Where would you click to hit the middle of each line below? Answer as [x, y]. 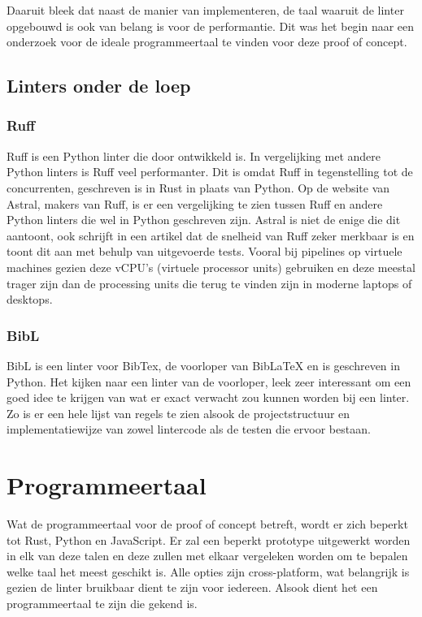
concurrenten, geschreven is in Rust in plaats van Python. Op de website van [198, 187]
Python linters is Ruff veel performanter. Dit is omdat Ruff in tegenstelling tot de [210, 172]
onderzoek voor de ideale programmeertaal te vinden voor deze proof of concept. [207, 42]
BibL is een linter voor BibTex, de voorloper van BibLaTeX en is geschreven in [203, 365]
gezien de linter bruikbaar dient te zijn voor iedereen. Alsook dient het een [192, 587]
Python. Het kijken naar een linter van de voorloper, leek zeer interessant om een [209, 381]
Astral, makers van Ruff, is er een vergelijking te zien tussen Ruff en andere [195, 203]
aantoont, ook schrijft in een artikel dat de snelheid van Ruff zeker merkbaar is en [211, 235]
